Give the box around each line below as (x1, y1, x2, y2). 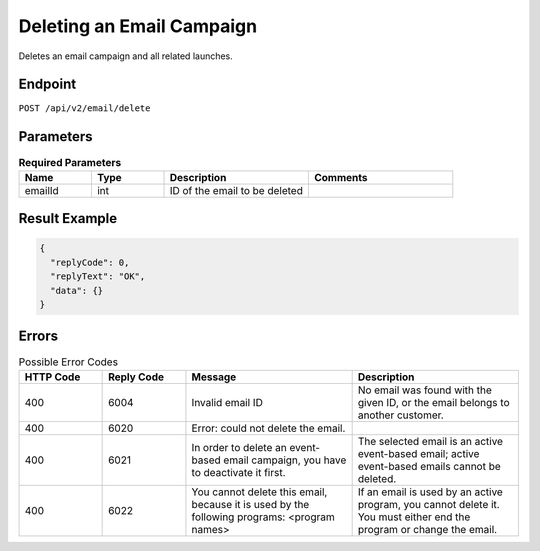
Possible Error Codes (18, 355, 119, 369)
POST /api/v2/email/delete (18, 103, 151, 114)
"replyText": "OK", (50, 271, 146, 282)
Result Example (18, 210, 118, 227)
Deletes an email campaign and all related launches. (18, 50, 234, 62)
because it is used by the (191, 497, 310, 511)
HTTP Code (24, 370, 81, 384)
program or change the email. (357, 522, 498, 536)
